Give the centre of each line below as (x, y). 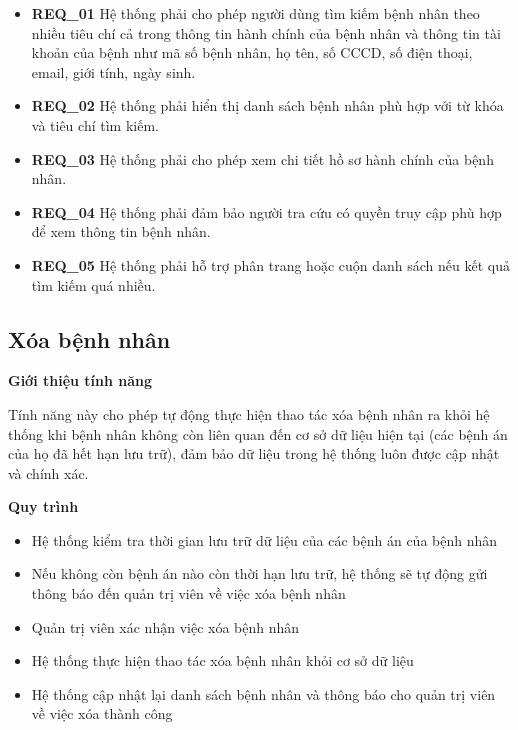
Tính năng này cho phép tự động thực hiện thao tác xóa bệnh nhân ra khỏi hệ (249, 413)
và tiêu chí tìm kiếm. (95, 124)
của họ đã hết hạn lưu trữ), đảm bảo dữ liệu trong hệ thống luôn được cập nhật (254, 453)
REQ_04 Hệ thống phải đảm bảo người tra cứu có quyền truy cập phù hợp (266, 211)
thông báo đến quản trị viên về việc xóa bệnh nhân (188, 593)
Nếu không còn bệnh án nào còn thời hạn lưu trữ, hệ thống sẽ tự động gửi (259, 573)
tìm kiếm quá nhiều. (93, 284)
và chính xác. (48, 472)
